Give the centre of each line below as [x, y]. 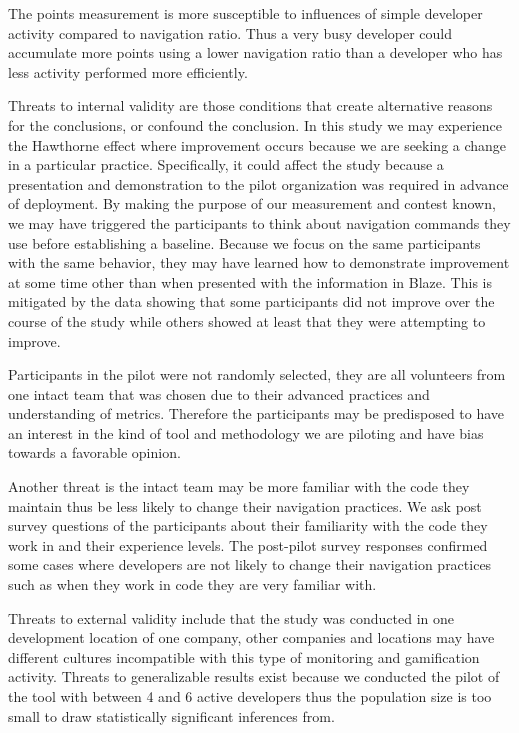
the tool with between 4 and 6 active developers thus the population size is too [250, 696]
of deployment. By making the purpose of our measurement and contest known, [252, 203]
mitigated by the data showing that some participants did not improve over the [251, 301]
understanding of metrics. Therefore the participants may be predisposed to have [256, 413]
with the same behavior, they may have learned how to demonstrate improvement [259, 262]
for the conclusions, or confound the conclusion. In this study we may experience [255, 124]
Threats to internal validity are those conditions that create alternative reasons [250, 105]
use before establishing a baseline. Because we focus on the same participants [244, 242]
